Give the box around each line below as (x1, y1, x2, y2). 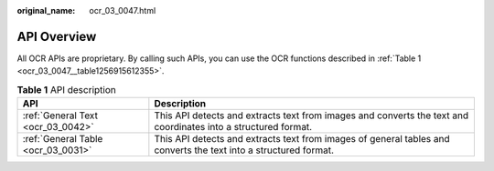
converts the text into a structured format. (154, 144, 334, 156)
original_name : (16, 5, 76, 15)
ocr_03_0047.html (89, 5, 156, 15)
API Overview (16, 28, 97, 45)
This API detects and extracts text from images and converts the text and (154, 109, 469, 122)
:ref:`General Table (22, 133, 103, 146)
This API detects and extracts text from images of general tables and (154, 133, 450, 146)
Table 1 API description (16, 83, 116, 96)
